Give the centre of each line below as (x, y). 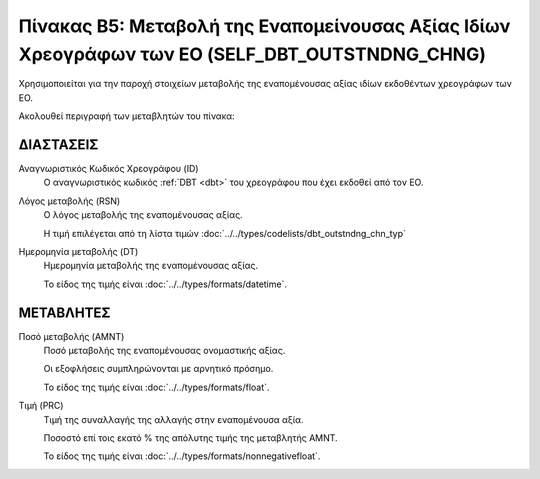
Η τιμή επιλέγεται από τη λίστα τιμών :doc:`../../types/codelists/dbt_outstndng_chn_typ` (225, 233)
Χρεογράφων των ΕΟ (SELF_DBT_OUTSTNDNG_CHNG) (252, 54)
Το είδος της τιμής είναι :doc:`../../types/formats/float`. (156, 387)
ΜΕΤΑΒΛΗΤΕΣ (64, 312)
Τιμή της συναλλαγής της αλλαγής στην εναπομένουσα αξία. (173, 419)
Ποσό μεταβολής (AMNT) (71, 336)
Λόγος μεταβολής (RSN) (69, 201)
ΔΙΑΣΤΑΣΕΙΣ (58, 144)
